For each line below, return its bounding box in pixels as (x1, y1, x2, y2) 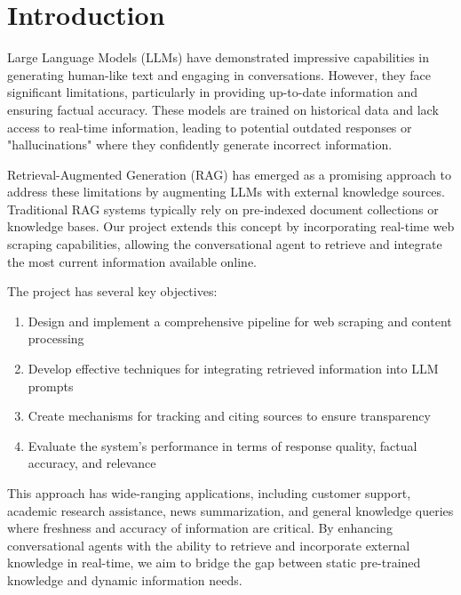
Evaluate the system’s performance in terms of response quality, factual (28, 436, 417, 454)
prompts (28, 376, 74, 395)
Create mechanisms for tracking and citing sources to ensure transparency (28, 406, 431, 425)
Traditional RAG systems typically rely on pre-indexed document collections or (7, 199, 439, 218)
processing (28, 329, 84, 348)
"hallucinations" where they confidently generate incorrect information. (7, 135, 393, 154)
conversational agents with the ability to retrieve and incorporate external (7, 535, 410, 554)
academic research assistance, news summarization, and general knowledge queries (7, 501, 454, 519)
